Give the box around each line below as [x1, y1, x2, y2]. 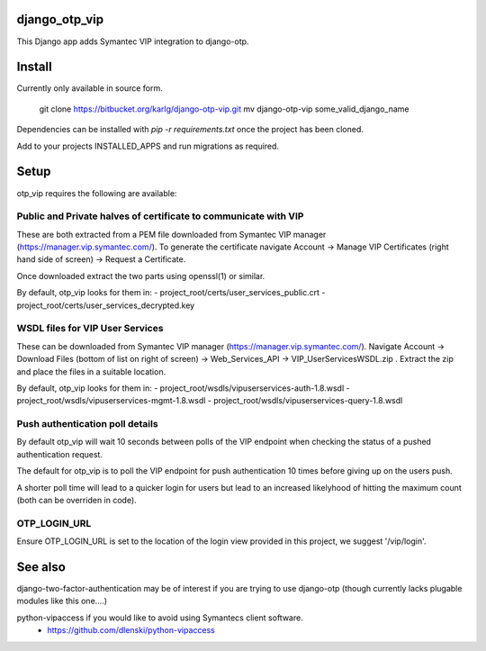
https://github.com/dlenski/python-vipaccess [47, 625, 215, 636]
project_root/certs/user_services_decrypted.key [16, 300, 195, 311]
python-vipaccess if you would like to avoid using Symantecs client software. [16, 612, 303, 623]
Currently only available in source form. [16, 83, 164, 94]
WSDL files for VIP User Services [16, 322, 164, 335]
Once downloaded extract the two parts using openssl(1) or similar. [16, 270, 265, 281]
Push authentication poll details [16, 418, 158, 430]
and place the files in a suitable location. [16, 366, 166, 377]
